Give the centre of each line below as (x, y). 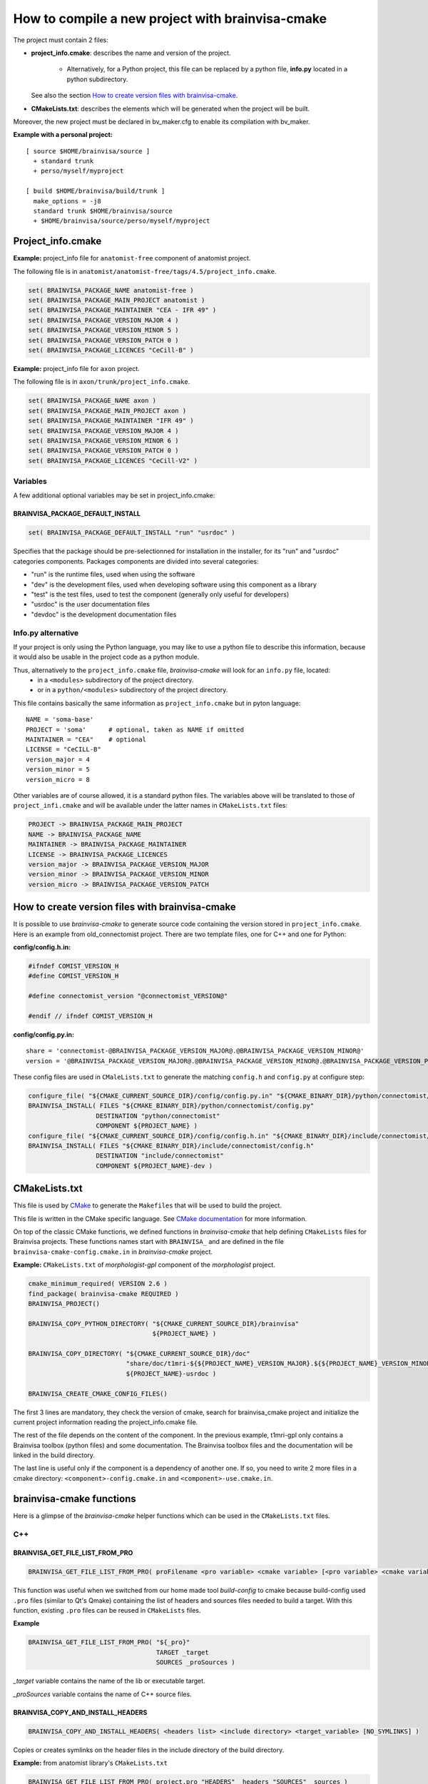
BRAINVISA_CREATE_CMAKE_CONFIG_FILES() (98, 1394)
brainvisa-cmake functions (75, 1499)
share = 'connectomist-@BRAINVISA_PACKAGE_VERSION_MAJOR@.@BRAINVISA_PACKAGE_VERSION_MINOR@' (195, 1051)
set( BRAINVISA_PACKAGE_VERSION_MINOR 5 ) (103, 330)
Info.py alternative (46, 633)
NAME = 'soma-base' (60, 720)
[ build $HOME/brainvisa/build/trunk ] (96, 191)
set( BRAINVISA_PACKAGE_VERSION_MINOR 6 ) (103, 440)
